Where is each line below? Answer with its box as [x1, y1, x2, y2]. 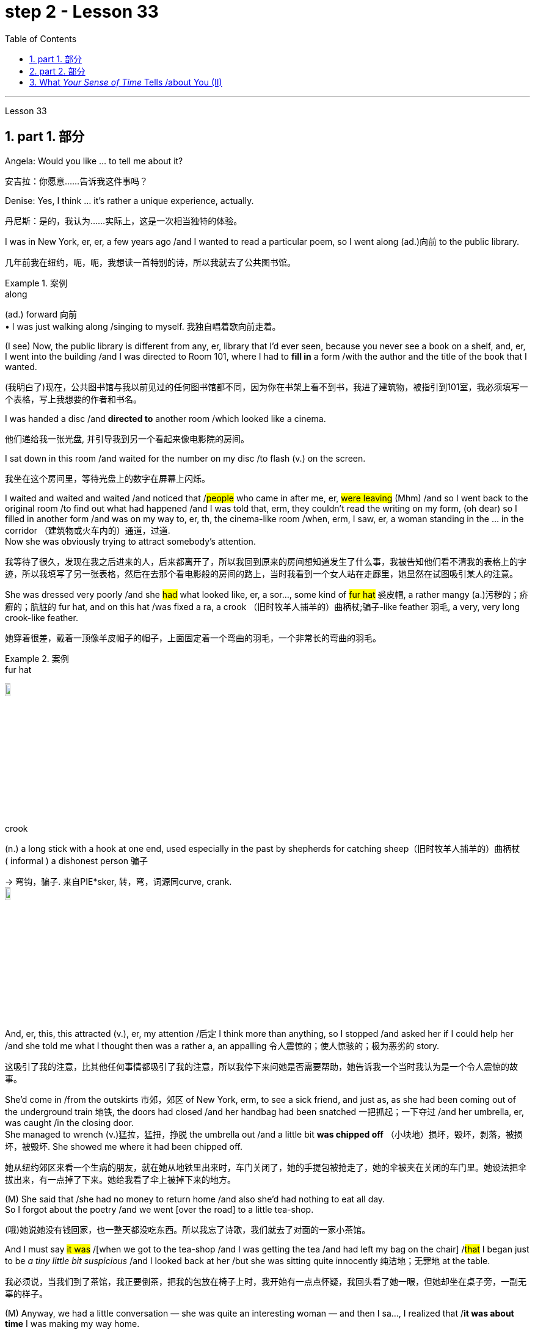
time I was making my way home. [5, 1318, 140, 1329]
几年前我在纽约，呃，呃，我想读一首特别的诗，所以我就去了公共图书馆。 [5, 256, 296, 267]
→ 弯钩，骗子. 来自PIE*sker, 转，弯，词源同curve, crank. [5, 876, 232, 887]
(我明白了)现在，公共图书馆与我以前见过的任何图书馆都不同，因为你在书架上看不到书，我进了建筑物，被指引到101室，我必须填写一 [5, 381, 528, 392]
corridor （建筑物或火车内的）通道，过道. [5, 525, 170, 536]
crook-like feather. [5, 612, 78, 623]
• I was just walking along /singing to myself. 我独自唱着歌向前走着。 [5, 321, 281, 332]
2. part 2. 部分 [29, 65, 86, 76]
